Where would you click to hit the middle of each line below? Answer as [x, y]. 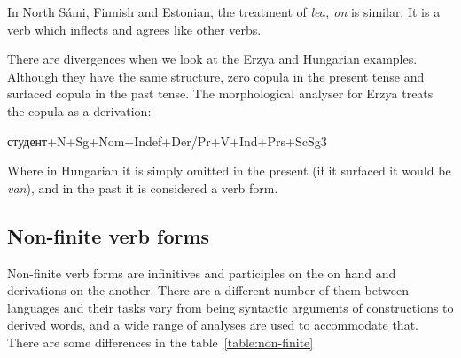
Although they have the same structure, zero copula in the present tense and [216, 76]
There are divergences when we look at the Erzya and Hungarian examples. [212, 59]
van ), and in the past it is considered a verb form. [143, 187]
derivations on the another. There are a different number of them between [208, 290]
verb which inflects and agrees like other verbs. [134, 29]
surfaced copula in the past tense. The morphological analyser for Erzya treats [220, 93]
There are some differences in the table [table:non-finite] [160, 342]
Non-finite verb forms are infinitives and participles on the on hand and [202, 272]
